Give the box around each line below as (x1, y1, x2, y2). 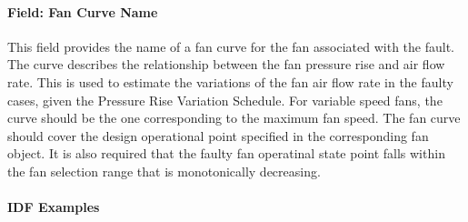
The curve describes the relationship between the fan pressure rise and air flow (7, 55, 445, 74)
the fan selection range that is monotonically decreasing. (7, 161, 321, 180)
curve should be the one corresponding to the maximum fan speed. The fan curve (7, 108, 461, 127)
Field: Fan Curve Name (7, 2, 158, 21)
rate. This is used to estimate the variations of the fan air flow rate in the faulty (7, 72, 453, 91)
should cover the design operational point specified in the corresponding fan (7, 126, 429, 145)
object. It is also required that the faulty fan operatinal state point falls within (7, 144, 445, 163)
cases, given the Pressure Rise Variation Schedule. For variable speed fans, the (7, 90, 443, 109)
